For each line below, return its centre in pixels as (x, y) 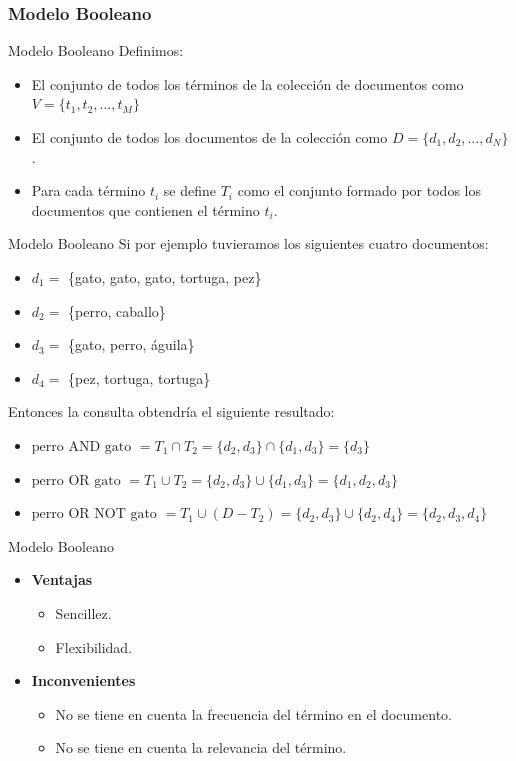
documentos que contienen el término (145, 209)
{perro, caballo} (117, 310)
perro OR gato (76, 480)
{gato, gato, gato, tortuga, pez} (165, 276)
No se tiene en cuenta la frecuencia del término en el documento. (253, 713)
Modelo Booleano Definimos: (96, 50)
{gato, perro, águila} (131, 344)
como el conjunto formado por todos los (359, 190)
